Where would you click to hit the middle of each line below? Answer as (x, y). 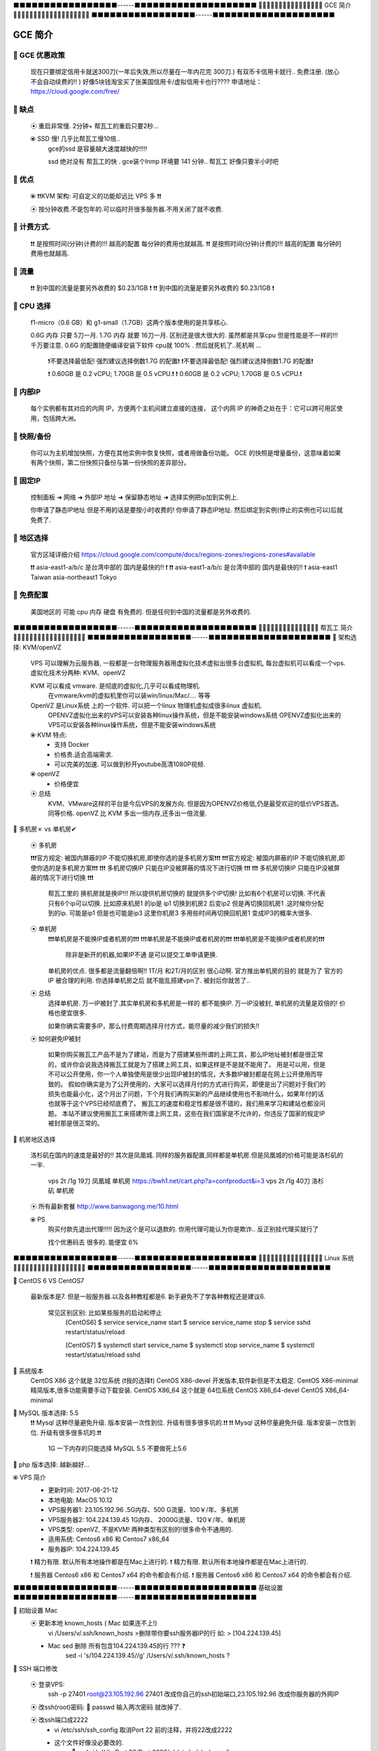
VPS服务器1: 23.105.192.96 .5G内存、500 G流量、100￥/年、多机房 (143, 1510)
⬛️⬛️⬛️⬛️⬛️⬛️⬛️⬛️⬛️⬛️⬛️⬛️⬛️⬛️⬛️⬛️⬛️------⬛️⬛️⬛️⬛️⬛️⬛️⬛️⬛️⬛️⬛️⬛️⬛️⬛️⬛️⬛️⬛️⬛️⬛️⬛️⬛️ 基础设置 (148, 1587)
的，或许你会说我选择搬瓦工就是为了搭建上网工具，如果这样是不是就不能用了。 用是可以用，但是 (187, 1064)
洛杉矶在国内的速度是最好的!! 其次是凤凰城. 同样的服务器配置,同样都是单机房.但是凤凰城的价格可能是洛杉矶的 (187, 1155)
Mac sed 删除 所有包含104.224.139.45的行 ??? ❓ (117, 1645)
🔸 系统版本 (28, 1371)
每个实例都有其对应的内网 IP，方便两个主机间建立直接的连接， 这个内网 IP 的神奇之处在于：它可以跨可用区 (184, 408)
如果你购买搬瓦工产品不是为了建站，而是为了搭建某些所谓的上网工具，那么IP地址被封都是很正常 (185, 1055)
